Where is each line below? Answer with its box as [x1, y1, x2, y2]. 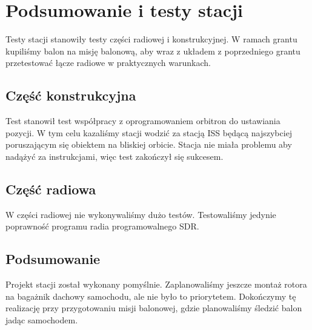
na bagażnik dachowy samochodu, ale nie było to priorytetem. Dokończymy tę [5, 289, 296, 302]
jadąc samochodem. [5, 313, 78, 326]
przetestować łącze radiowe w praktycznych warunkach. [5, 56, 211, 69]
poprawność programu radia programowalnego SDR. [5, 220, 199, 233]
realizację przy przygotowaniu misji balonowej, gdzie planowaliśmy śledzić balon [5, 302, 302, 314]
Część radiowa [5, 179, 96, 198]
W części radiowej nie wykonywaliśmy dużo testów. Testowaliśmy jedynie [5, 208, 276, 220]
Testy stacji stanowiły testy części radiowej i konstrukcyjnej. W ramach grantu [5, 33, 297, 45]
